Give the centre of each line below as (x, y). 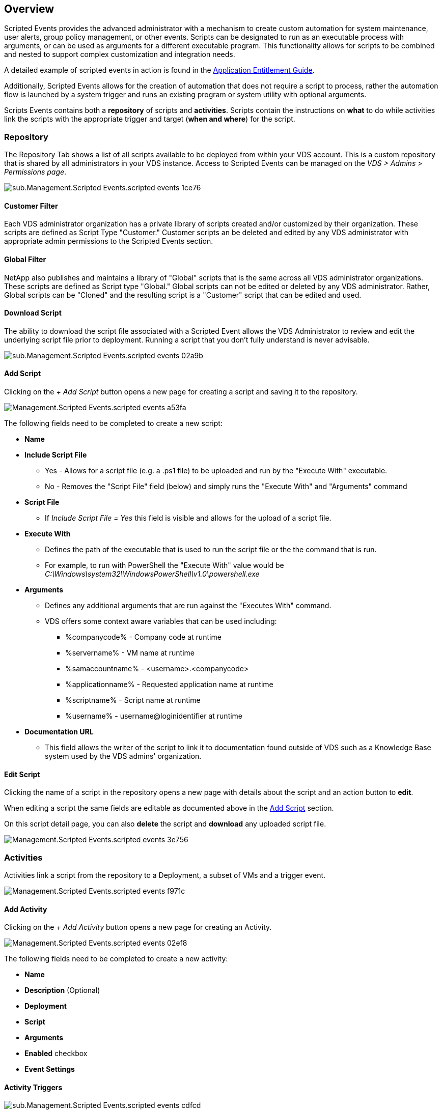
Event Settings (50, 1069)
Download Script (33, 313)
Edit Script (22, 774)
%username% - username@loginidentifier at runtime (154, 716)
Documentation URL (59, 732)
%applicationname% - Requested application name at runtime (169, 685)
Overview (29, 9)
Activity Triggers (33, 1087)
